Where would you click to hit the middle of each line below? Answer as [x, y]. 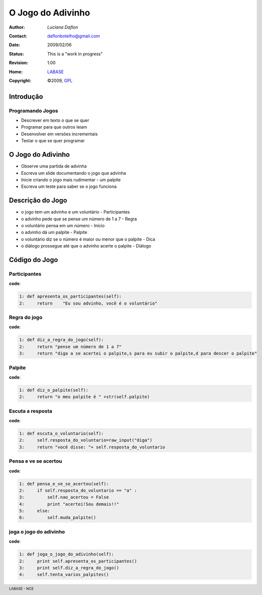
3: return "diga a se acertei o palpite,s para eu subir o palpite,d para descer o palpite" [138, 354]
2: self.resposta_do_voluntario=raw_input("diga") [86, 440]
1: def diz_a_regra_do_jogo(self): [61, 340]
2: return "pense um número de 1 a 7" [70, 347]
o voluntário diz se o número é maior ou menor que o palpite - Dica [88, 239]
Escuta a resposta [31, 411]
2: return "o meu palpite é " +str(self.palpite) [84, 397]
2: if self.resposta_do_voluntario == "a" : [78, 490]
